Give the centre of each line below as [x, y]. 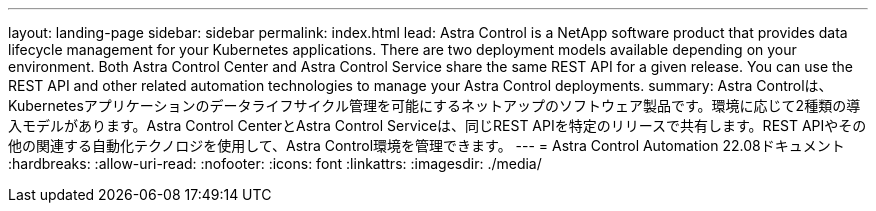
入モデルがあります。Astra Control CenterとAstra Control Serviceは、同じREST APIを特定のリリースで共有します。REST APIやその [437, 125]
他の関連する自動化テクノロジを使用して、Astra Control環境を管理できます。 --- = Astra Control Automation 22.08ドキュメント [426, 145]
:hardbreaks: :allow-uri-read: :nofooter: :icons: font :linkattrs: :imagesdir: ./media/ [275, 163]
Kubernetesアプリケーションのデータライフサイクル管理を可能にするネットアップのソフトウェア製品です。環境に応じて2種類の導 [434, 105]
